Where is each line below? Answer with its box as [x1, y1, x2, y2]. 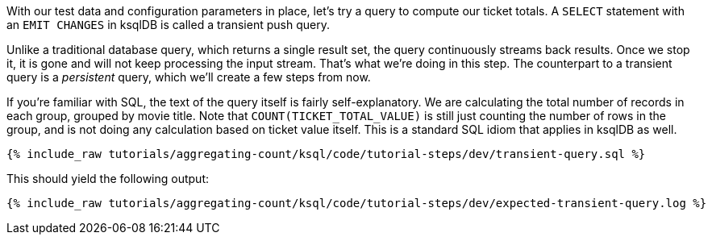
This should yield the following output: [6, 172, 210, 185]
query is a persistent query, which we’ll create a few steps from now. [6, 70, 371, 84]
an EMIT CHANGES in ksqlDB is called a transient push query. [6, 18, 330, 31]
